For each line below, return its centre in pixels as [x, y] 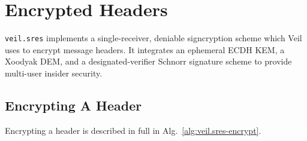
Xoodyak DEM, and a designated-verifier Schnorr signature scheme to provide [148, 61]
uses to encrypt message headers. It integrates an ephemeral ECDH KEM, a [145, 49]
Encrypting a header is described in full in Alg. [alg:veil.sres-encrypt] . [133, 130]
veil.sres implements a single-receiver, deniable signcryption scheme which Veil [153, 38]
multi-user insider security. [54, 73]
